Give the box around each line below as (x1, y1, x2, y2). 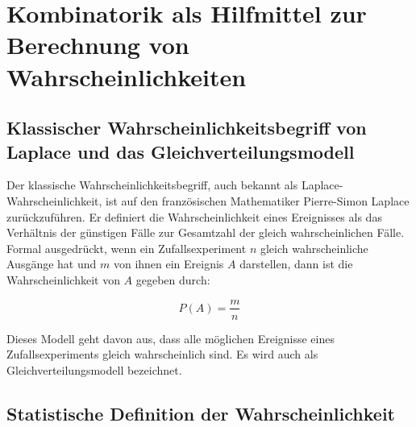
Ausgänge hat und (6, 255, 97, 272)
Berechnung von (6, 28, 189, 61)
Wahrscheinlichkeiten (6, 60, 247, 93)
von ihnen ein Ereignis (113, 255, 224, 272)
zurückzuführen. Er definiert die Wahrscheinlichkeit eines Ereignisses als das (6, 208, 382, 225)
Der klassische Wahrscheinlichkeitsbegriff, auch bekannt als (6, 176, 298, 193)
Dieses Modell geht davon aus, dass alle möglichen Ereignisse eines (6, 330, 335, 346)
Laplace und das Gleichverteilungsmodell (6, 139, 355, 164)
